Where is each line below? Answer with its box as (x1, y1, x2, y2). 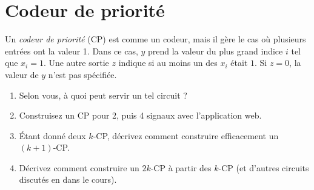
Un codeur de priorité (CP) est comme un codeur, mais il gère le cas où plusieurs (5, 33, 306, 45)
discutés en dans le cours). (19, 173, 117, 186)
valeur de (5, 68, 39, 80)
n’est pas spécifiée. (48, 68, 117, 80)
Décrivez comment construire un (19, 161, 139, 174)
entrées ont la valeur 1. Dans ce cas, (5, 44, 138, 57)
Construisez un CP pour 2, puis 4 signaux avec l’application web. (19, 109, 262, 122)
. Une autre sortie (43, 56, 109, 69)
